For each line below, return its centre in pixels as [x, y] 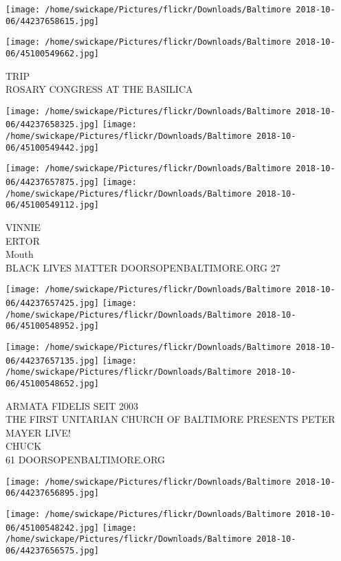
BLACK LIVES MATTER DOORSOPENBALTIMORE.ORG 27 [143, 267]
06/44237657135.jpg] [53, 361]
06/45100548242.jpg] [53, 528]
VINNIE [23, 227]
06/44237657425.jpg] [53, 304]
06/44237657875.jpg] [53, 183]
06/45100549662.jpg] [53, 53]
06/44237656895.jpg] [53, 493]
